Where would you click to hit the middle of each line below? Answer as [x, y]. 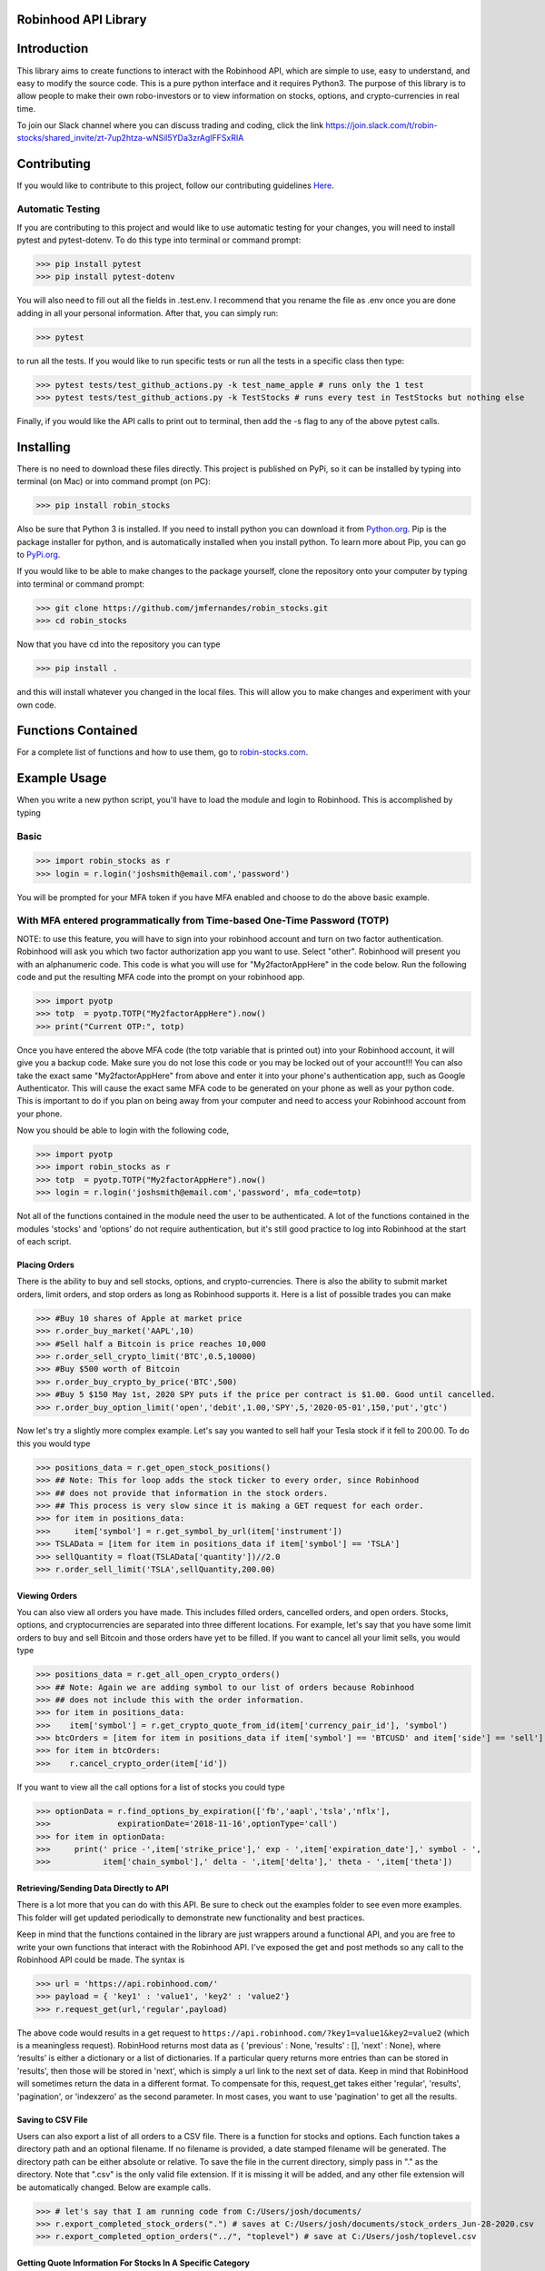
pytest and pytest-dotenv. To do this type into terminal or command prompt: [159, 240]
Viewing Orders [47, 1595]
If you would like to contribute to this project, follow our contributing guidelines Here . [176, 185]
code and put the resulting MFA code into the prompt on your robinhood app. [161, 977]
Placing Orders [45, 1264]
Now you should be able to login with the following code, [123, 1130]
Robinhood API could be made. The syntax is [101, 1959]
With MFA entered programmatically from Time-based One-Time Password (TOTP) [203, 920]
